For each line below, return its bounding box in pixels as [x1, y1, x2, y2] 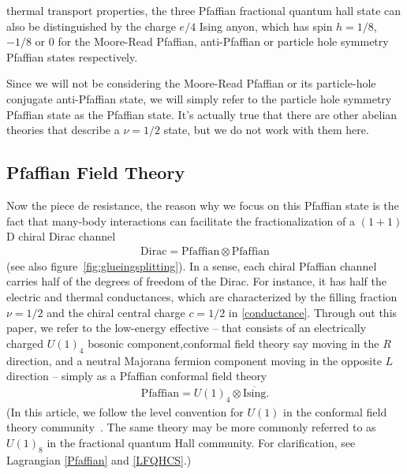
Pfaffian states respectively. [6, 48, 138, 65]
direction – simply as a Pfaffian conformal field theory [6, 368, 267, 384]
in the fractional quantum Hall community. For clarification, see [47, 434, 356, 450]
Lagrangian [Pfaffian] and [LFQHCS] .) [6, 451, 192, 468]
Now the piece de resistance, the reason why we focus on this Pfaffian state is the [6, 196, 399, 213]
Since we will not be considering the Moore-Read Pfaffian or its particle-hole [6, 75, 376, 91]
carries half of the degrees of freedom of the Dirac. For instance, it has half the [6, 273, 386, 289]
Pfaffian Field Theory [6, 160, 185, 185]
